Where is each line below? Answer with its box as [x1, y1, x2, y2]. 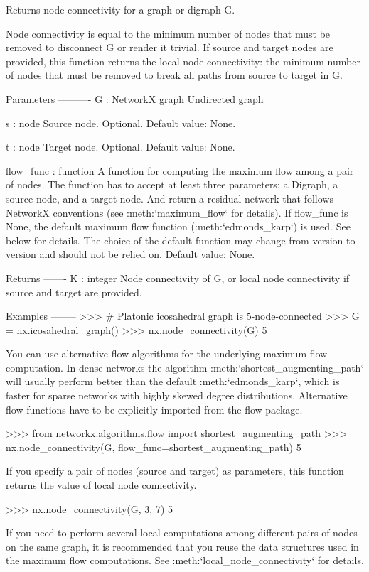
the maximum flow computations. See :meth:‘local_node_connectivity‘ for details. [6, 553, 364, 568]
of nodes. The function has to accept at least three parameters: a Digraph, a [6, 177, 338, 192]
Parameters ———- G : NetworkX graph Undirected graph [6, 91, 264, 106]
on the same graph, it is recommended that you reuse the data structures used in [6, 539, 359, 554]
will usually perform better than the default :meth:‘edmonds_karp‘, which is [6, 374, 340, 389]
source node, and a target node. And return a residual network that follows [6, 190, 333, 205]
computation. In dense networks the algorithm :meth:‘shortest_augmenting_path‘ [6, 360, 364, 374]
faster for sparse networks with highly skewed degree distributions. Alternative [6, 388, 348, 403]
